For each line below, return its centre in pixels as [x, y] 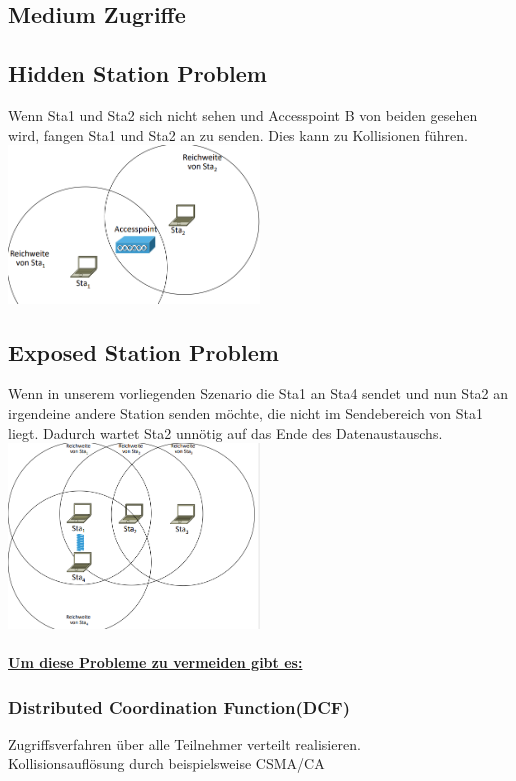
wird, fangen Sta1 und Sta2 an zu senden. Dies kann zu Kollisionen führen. [238, 134]
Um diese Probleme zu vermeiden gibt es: [155, 662]
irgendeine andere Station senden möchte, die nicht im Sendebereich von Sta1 [246, 412]
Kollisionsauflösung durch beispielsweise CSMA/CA [166, 763]
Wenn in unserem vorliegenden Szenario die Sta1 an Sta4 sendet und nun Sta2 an [258, 393]
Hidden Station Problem [137, 73]
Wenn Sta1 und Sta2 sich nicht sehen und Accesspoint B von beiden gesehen [243, 114]
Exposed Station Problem [143, 351]
